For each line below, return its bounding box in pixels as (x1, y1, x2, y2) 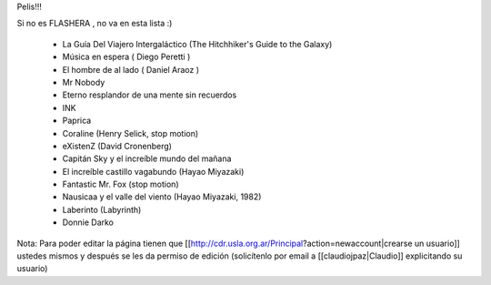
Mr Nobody (62, 76, 105, 87)
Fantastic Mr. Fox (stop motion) (62, 178, 179, 190)
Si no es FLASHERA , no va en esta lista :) (16, 18, 173, 29)
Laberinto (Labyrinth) (62, 204, 142, 215)
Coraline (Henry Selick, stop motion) (62, 127, 199, 138)
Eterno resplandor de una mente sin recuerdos (62, 89, 237, 100)
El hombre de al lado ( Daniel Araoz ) (62, 64, 200, 75)
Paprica (62, 115, 92, 127)
